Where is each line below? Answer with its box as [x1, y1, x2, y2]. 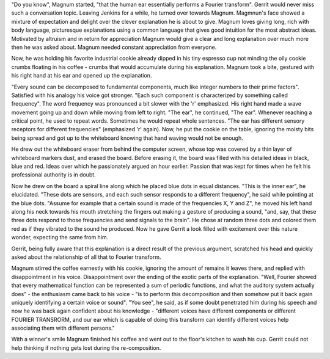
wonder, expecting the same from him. [11, 234, 109, 241]
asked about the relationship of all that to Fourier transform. [11, 253, 161, 261]
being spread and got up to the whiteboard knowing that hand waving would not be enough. [11, 134, 244, 142]
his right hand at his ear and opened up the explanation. [11, 72, 152, 79]
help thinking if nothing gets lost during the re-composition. [11, 344, 161, 351]
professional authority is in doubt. [11, 171, 96, 178]
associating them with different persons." [11, 324, 116, 332]
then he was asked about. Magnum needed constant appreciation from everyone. [11, 43, 217, 51]
